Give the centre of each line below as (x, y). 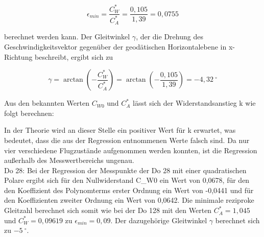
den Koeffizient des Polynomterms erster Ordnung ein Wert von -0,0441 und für (129, 190)
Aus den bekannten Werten (47, 103)
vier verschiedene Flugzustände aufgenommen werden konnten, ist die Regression (131, 150)
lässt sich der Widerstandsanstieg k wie (194, 103)
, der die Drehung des (170, 37)
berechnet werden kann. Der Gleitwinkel (67, 37)
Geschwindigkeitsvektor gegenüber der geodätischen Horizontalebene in (115, 46)
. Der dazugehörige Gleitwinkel (159, 220)
